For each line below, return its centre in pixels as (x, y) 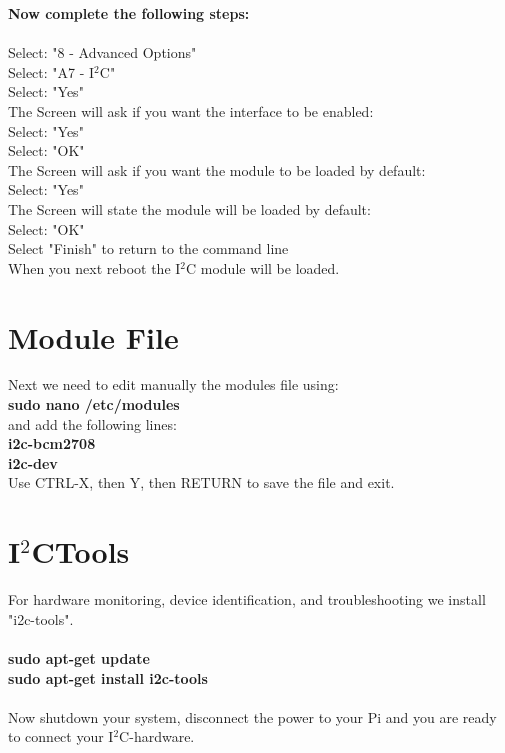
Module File (93, 336)
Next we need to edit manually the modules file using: (173, 384)
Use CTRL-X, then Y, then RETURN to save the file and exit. (201, 482)
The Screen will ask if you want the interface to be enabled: (191, 110)
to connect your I (61, 736)
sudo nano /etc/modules (94, 404)
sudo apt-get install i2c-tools (108, 677)
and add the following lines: (92, 423)
